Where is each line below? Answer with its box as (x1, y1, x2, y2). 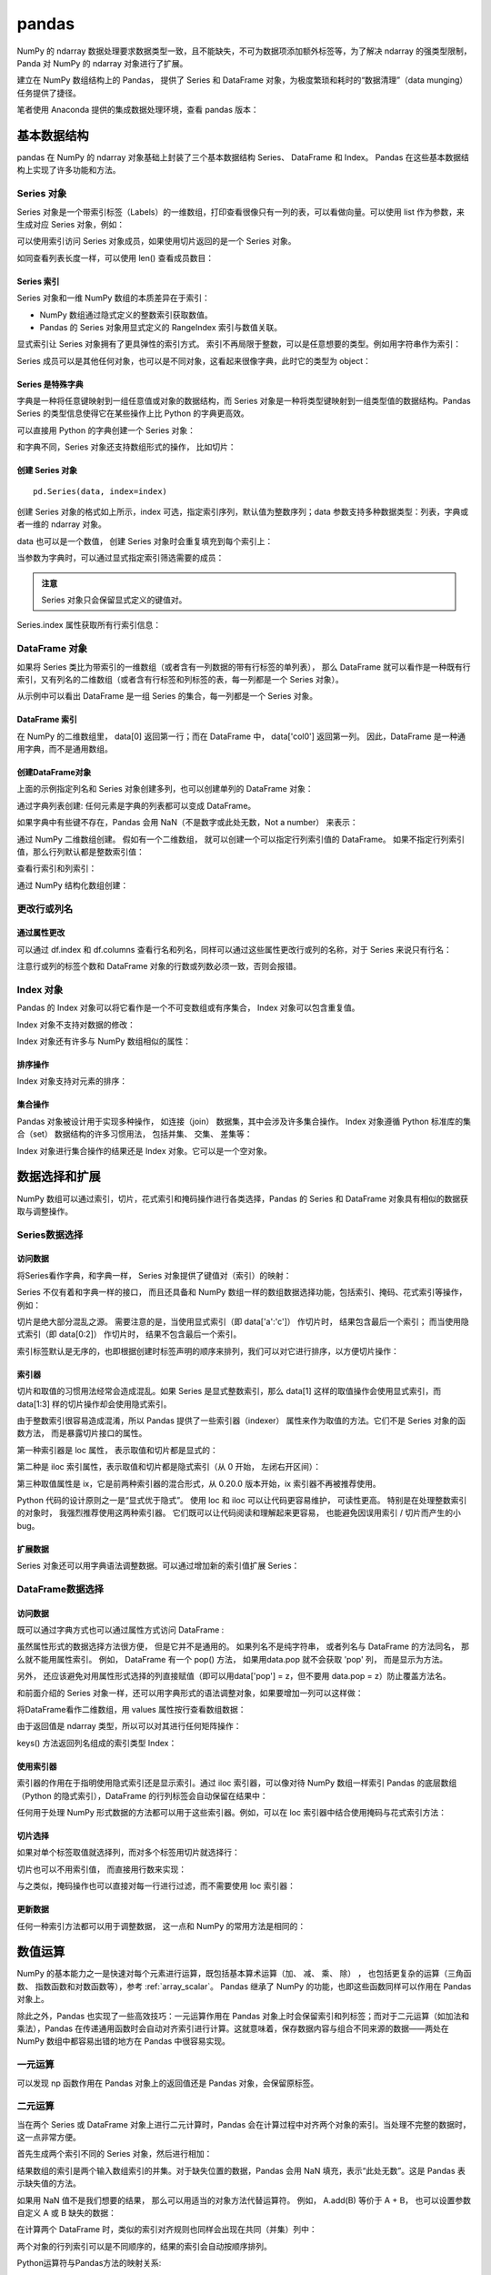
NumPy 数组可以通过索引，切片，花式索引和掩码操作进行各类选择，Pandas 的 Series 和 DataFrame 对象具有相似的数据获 (16, 1193, 468, 1204)
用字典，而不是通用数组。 (16, 743, 113, 754)
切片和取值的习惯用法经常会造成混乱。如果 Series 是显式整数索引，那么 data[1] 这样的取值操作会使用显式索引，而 (16, 1386, 442, 1397)
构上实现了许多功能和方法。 (16, 165, 121, 176)
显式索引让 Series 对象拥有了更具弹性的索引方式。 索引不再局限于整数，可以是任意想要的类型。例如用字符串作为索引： (16, 339, 462, 349)
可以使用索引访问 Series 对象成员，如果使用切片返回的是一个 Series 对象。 (16, 236, 296, 247)
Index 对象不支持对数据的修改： (16, 1019, 136, 1030)
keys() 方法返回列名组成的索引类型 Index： (16, 1737, 177, 1748)
